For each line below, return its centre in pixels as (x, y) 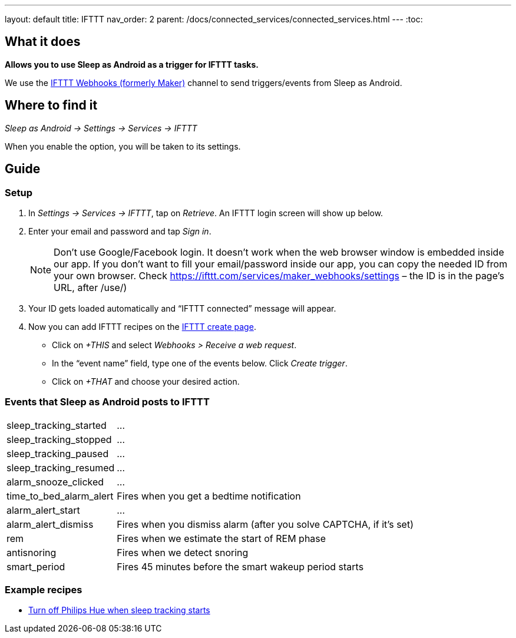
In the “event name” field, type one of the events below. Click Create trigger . (200, 363)
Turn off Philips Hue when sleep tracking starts (119, 610)
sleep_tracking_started (57, 425)
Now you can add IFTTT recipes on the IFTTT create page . (142, 326)
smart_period (36, 566)
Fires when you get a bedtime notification (209, 496)
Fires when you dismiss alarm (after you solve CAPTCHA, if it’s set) (265, 524)
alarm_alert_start (43, 510)
